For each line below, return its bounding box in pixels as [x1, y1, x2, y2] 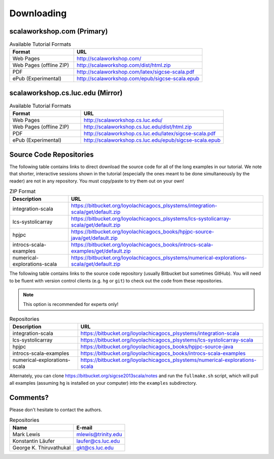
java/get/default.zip [71, 234, 118, 241]
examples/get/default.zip [71, 248, 131, 255]
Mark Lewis [12, 431, 41, 438]
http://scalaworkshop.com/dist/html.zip [76, 62, 171, 69]
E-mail [76, 424, 92, 432]
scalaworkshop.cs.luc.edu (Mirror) [9, 88, 123, 97]
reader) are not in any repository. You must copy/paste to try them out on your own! [9, 178, 185, 184]
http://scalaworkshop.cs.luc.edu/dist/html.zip [84, 124, 192, 131]
